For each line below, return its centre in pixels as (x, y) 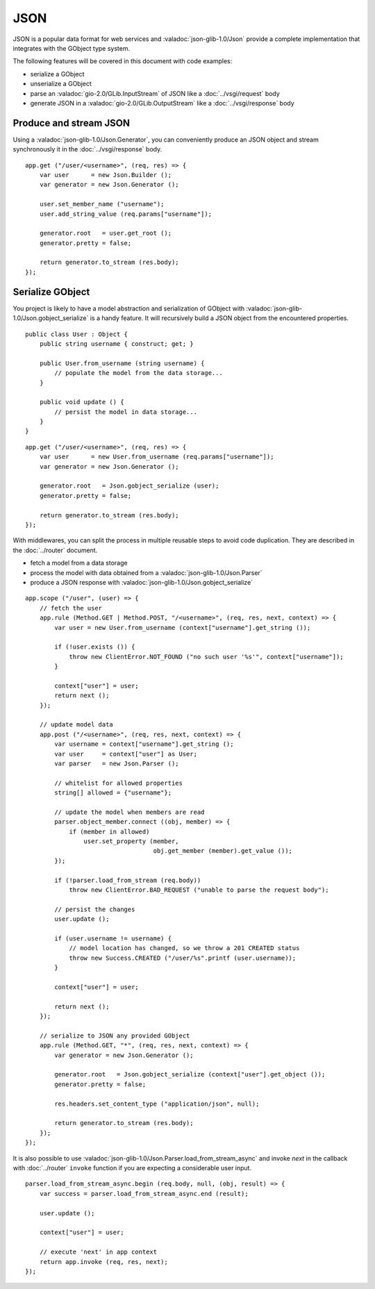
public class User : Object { (77, 334)
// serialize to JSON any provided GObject (115, 1036)
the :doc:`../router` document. (55, 550)
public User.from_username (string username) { (122, 363)
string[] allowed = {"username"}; (113, 793)
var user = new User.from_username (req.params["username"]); (157, 457)
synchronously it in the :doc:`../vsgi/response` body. (87, 149)
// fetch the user (71, 608)
